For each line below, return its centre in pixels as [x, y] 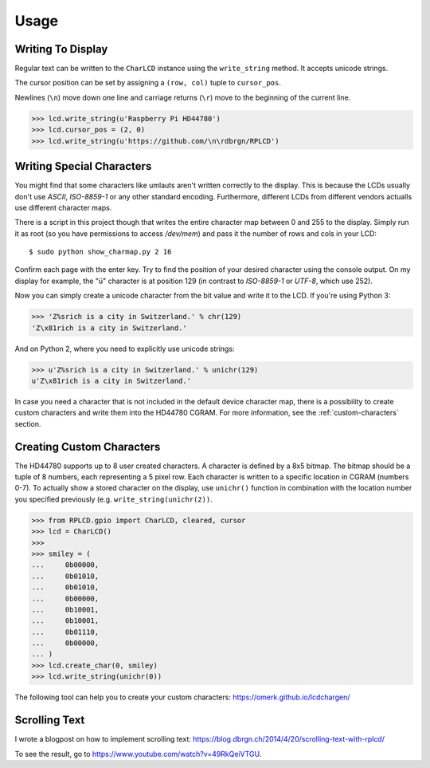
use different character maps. [63, 207]
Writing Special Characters [83, 166]
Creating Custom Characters [88, 447]
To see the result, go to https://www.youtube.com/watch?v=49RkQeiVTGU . [138, 754]
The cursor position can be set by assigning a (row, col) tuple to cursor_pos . [148, 83]
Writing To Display [61, 49]
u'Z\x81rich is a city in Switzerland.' [111, 380]
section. [28, 423]
